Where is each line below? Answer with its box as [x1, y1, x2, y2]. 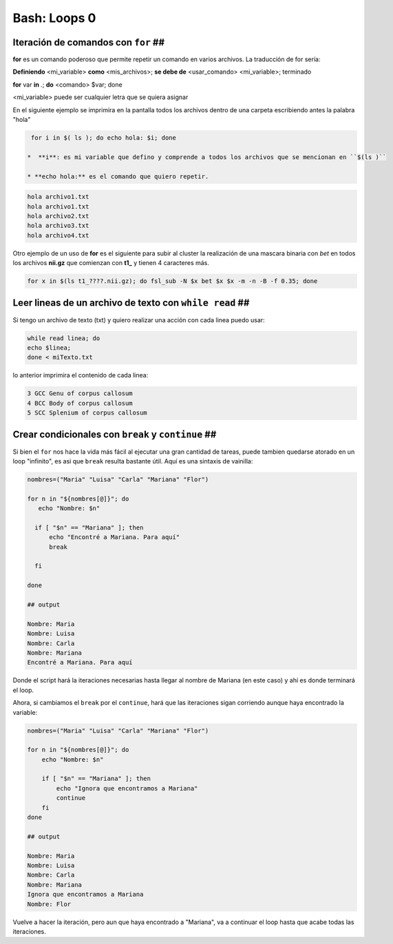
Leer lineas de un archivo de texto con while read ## [12, 297, 250, 309]
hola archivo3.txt [27, 222, 89, 230]
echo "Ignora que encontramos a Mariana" [56, 784, 198, 792]
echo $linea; [27, 344, 72, 351]
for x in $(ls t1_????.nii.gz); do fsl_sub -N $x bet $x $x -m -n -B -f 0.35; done [27, 277, 318, 285]
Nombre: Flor [27, 900, 72, 908]
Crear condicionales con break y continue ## [12, 429, 217, 441]
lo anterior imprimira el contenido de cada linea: [12, 371, 149, 379]
